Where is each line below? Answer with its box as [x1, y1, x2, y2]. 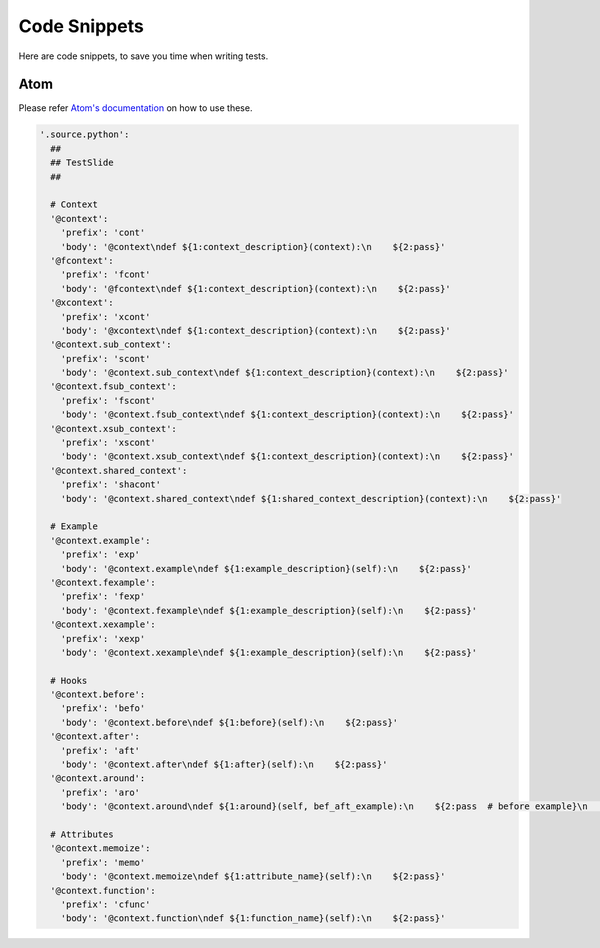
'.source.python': [39, 129, 130, 140]
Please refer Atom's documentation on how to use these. [18, 102, 253, 114]
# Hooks [50, 675, 88, 686]
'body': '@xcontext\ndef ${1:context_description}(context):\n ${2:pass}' [60, 325, 452, 336]
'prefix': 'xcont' [60, 311, 151, 322]
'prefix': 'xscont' [60, 437, 157, 449]
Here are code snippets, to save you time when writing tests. [18, 50, 269, 62]
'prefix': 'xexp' [60, 633, 146, 644]
